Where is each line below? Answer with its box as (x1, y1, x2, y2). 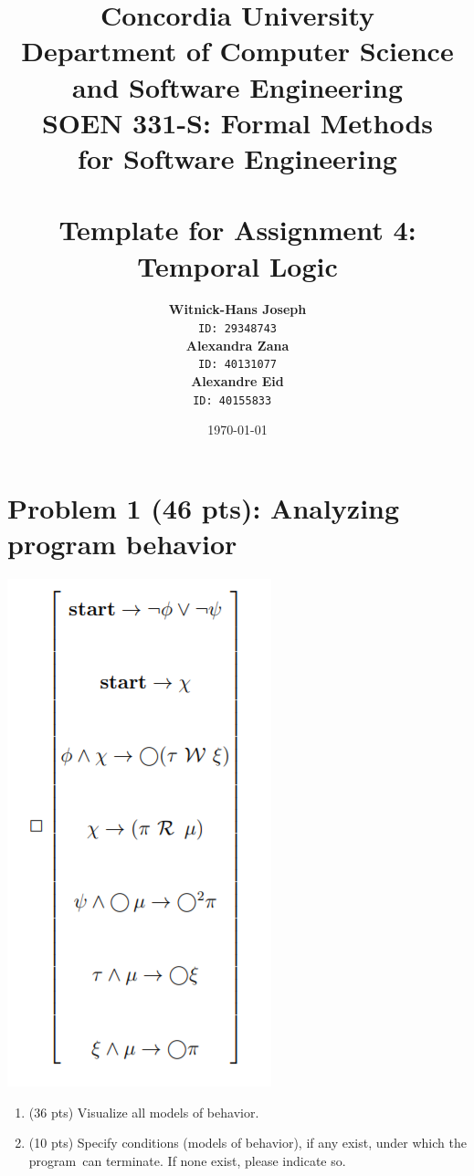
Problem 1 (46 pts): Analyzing (7, 488, 400, 526)
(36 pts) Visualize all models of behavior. (28, 1102, 259, 1121)
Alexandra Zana (185, 335, 290, 354)
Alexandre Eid (191, 371, 284, 390)
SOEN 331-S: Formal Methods (41, 103, 434, 141)
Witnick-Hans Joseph (168, 299, 307, 319)
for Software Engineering (78, 139, 397, 176)
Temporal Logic (137, 247, 338, 284)
